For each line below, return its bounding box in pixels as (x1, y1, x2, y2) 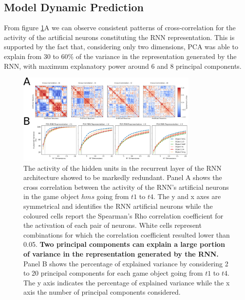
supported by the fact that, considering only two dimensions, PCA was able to (4, 41, 238, 52)
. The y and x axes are (153, 191, 221, 201)
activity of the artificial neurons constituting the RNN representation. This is (4, 32, 235, 42)
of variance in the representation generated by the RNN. (23, 249, 219, 259)
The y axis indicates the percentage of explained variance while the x (23, 277, 230, 287)
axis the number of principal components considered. (23, 287, 181, 297)
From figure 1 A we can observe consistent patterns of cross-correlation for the (4, 22, 236, 33)
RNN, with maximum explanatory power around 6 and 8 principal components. (4, 60, 242, 71)
